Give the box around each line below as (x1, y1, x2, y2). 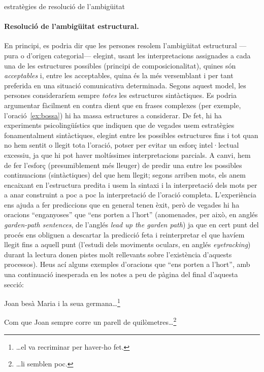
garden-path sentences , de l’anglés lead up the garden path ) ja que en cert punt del (4, 219, 259, 230)
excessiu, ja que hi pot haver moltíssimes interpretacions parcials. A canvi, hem (4, 149, 251, 160)
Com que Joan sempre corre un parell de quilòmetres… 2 (4, 315, 177, 327)
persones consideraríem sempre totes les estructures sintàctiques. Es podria (4, 90, 237, 100)
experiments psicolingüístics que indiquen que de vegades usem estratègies (4, 120, 235, 130)
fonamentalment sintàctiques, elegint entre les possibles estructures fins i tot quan (4, 129, 258, 140)
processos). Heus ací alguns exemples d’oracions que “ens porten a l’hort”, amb (4, 259, 250, 269)
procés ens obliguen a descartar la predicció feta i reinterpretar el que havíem (4, 229, 245, 240)
